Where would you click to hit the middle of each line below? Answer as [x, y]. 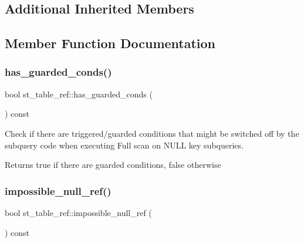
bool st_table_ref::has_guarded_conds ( [79, 94]
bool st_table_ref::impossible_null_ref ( [78, 212]
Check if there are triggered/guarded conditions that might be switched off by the [152, 133]
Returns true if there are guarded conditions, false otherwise [113, 165]
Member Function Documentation [110, 43]
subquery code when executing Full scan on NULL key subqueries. [124, 145]
